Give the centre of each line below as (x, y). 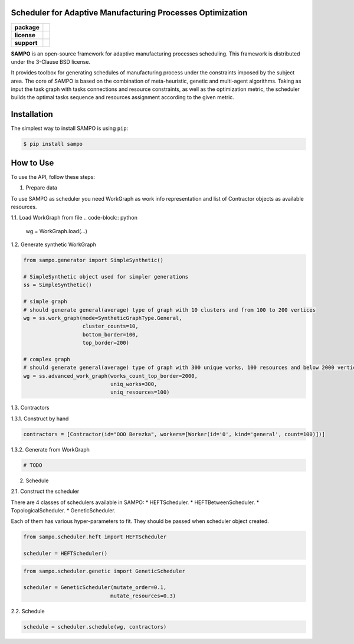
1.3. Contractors (30, 408)
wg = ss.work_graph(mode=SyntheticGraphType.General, (103, 318)
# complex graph (47, 359)
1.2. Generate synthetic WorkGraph (54, 244)
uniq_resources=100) (140, 392)
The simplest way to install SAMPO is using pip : (70, 128)
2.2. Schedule (28, 611)
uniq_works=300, (134, 384)
